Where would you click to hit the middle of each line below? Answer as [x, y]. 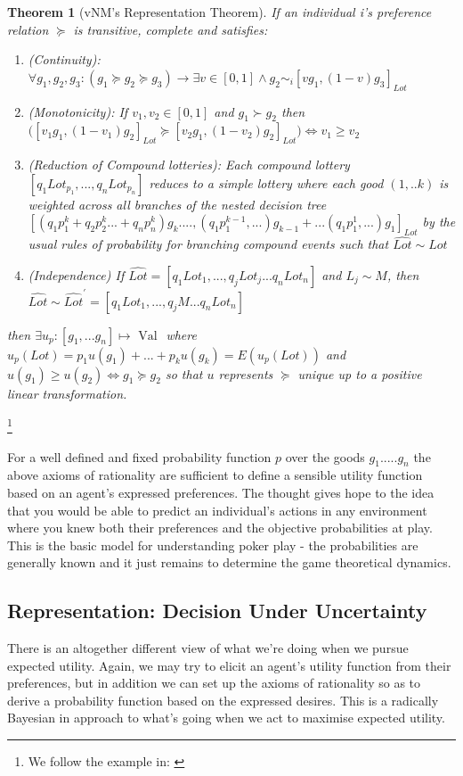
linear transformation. [67, 393]
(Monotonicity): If [78, 111]
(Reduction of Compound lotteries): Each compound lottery [189, 165]
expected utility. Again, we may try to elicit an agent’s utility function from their [229, 665]
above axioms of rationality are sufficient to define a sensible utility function [215, 475]
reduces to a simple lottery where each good [266, 182]
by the [439, 222]
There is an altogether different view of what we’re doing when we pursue [208, 648]
